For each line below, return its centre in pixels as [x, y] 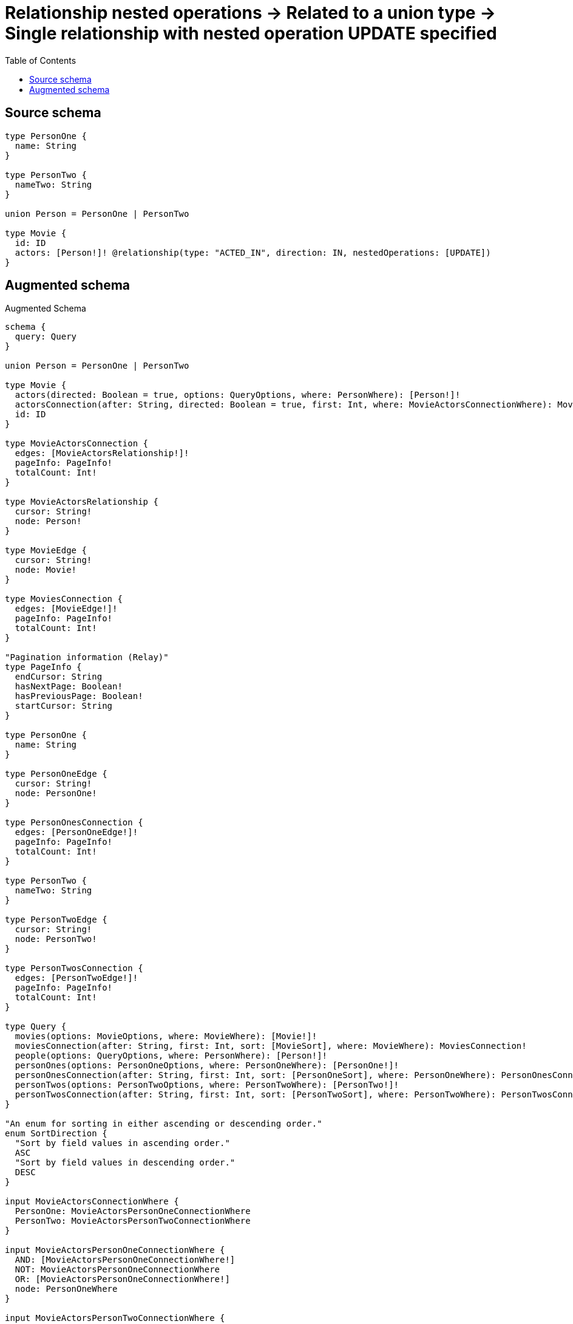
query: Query [46, 337]
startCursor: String [64, 706]
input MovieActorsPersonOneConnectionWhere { [115, 1250]
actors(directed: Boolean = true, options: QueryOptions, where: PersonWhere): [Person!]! [238, 395]
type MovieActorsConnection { [77, 444]
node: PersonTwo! [56, 939]
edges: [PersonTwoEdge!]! [76, 978]
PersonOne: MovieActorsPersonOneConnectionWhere [133, 1211]
